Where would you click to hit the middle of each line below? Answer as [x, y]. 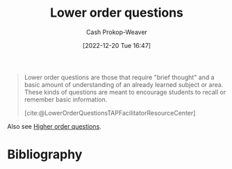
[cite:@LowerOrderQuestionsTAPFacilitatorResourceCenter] [110, 113]
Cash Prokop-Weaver [117, 32]
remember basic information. [66, 99]
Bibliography [45, 155]
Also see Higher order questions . [55, 126]
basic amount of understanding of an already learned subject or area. [124, 84]
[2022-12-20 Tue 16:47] [117, 45]
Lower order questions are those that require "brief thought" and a [119, 77]
